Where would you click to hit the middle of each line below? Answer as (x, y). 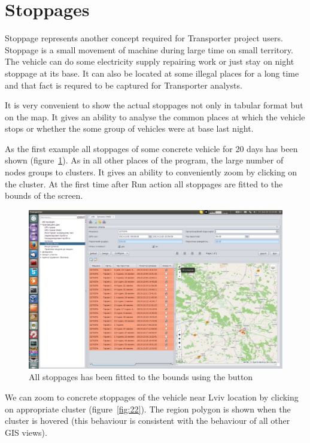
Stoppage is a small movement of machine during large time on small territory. (149, 49)
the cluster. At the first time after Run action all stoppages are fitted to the (144, 183)
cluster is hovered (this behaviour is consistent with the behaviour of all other (148, 421)
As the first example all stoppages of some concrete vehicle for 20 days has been (151, 148)
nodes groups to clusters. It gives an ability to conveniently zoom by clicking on (151, 172)
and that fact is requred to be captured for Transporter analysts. (124, 85)
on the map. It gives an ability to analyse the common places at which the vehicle (155, 116)
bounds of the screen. (44, 195)
